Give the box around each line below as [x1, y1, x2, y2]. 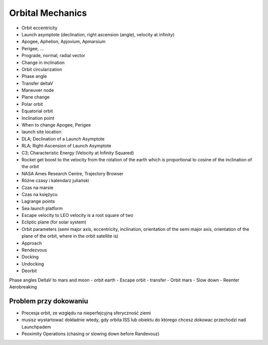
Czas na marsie [21, 184, 54, 191]
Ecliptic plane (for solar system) [21, 219, 87, 225]
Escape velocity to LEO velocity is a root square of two [21, 212, 134, 218]
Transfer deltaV [21, 80, 53, 86]
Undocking [21, 261, 44, 267]
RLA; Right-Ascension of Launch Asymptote [21, 143, 112, 149]
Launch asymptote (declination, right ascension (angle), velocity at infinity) [21, 31, 175, 37]
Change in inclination [21, 60, 65, 66]
